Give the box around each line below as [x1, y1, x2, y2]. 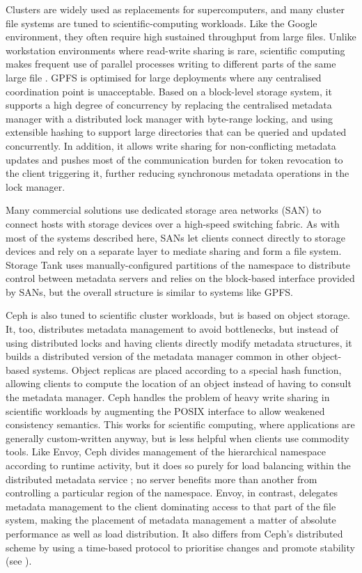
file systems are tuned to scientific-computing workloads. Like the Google [6, 15, 317, 30]
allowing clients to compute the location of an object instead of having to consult [6, 376, 352, 391]
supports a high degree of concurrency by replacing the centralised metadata [6, 97, 332, 112]
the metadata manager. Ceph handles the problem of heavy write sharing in [6, 390, 330, 405]
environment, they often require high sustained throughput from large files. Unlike [6, 29, 356, 44]
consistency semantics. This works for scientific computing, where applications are [6, 417, 355, 432]
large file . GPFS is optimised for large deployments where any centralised [6, 70, 322, 84]
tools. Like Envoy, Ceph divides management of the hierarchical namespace [6, 444, 326, 459]
